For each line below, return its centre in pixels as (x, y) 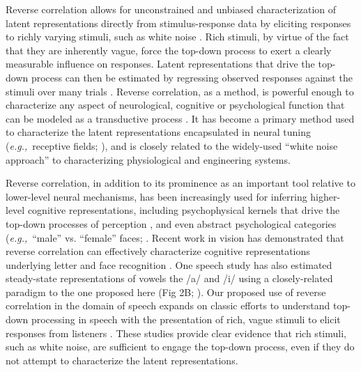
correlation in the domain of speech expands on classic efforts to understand (168, 305)
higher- (325, 196)
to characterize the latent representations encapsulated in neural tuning (158, 132)
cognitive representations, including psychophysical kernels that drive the (184, 210)
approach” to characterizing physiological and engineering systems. (148, 159)
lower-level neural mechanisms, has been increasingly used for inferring (156, 196)
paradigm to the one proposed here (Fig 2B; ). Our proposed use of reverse (166, 292)
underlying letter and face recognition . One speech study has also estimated (169, 264)
